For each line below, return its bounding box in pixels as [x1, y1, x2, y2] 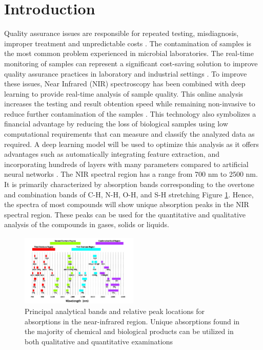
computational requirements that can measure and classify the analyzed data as [4, 128, 255, 139]
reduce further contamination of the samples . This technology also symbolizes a [4, 108, 256, 119]
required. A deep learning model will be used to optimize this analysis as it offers [4, 138, 259, 149]
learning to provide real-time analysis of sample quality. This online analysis [4, 88, 244, 99]
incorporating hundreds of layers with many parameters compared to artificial [4, 158, 249, 169]
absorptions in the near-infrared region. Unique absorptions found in [25, 316, 240, 326]
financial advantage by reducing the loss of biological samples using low [4, 118, 228, 129]
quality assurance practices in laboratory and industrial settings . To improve [4, 68, 247, 79]
